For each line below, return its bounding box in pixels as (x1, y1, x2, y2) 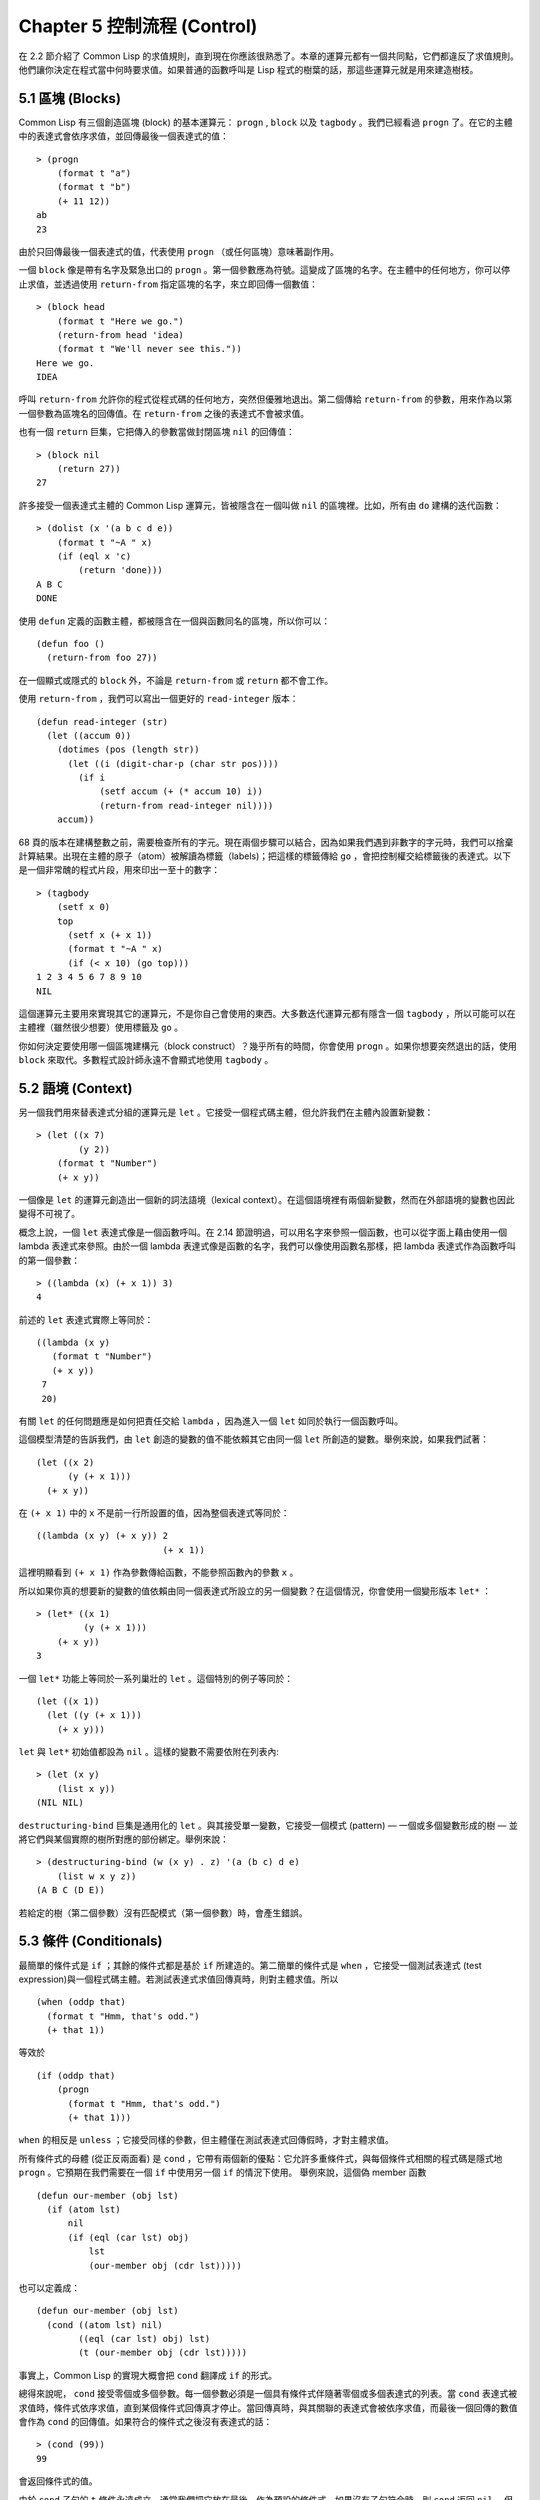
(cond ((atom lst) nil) (46, 2319, 164, 2330)
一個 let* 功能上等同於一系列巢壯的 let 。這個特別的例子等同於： (18, 1672, 294, 1684)
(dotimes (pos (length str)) (56, 744, 200, 755)
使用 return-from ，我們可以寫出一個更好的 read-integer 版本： (18, 693, 299, 705)
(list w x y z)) (56, 1870, 137, 1882)
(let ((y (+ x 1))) (46, 1710, 142, 1721)
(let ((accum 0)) (46, 730, 132, 741)
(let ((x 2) (36, 1456, 95, 1468)
